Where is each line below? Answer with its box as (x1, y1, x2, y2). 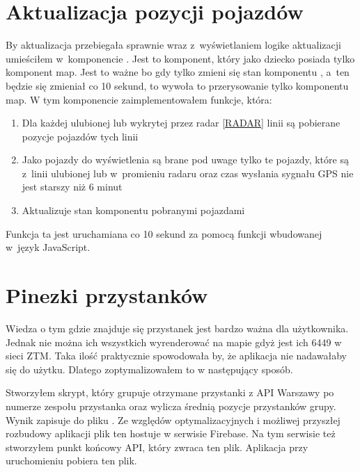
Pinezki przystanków (6, 281, 208, 309)
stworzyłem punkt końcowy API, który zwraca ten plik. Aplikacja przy (6, 439, 308, 454)
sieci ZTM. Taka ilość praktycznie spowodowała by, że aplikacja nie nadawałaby (6, 348, 347, 363)
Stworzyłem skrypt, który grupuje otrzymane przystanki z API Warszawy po (6, 385, 334, 400)
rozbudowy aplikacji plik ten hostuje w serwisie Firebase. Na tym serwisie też (6, 426, 336, 441)
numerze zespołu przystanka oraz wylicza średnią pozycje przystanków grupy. (6, 398, 336, 413)
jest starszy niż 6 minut (22, 179, 123, 194)
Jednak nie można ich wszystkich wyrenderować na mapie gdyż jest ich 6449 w (6, 334, 342, 349)
